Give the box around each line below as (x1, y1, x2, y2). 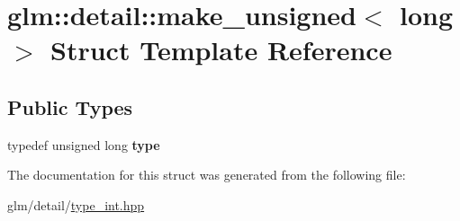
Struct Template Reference (50, 31, 392, 68)
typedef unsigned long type (7, 135, 160, 154)
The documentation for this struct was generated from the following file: (7, 165, 406, 184)
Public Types (7, 93, 133, 120)
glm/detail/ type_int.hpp (7, 195, 145, 214)
